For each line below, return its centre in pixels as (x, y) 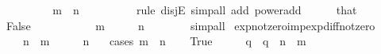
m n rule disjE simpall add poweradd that (205, 10)
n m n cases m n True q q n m (164, 41)
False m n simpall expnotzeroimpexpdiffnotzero (190, 25)
